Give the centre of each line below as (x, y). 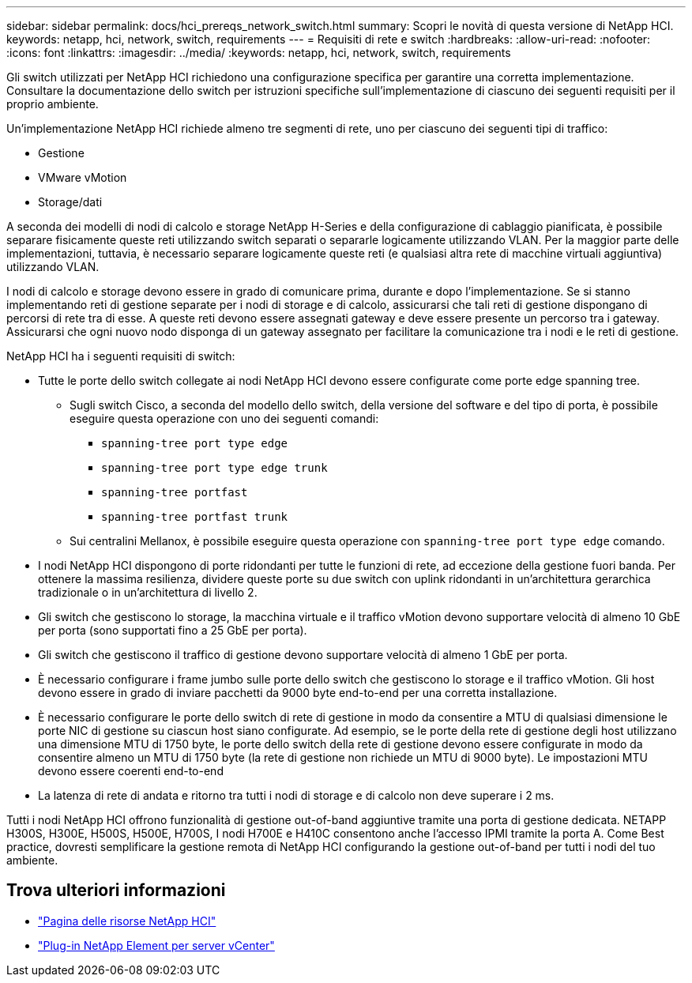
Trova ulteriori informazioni (116, 891)
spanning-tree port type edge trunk (214, 468)
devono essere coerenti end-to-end (131, 771)
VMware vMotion (83, 177)
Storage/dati (70, 202)
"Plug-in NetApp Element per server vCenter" (156, 945)
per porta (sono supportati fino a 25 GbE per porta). (173, 630)
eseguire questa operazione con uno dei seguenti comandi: (224, 418)
